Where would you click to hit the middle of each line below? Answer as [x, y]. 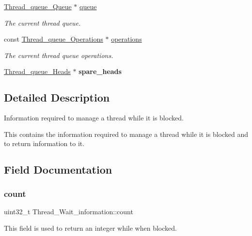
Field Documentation [58, 170]
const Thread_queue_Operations [54, 39]
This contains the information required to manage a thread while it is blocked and [126, 134]
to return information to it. [44, 143]
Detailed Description [57, 97]
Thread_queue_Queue [38, 6]
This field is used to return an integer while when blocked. [90, 228]
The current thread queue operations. [59, 55]
